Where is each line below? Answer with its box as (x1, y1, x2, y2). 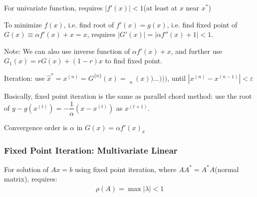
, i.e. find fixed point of (167, 19, 238, 29)
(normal (215, 164, 239, 174)
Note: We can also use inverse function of (4, 45, 130, 56)
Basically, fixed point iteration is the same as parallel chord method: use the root (4, 90, 252, 101)
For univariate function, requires (4, 2, 103, 12)
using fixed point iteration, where (74, 164, 177, 174)
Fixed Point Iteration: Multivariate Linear (4, 144, 178, 157)
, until (167, 72, 186, 83)
